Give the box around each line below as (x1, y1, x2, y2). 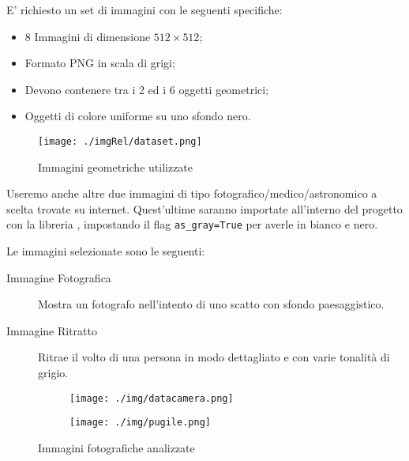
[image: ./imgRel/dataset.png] (38, 135, 202, 147)
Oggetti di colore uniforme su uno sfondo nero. (24, 108, 251, 124)
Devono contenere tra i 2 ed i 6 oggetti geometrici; (24, 81, 269, 97)
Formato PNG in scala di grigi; (24, 55, 175, 71)
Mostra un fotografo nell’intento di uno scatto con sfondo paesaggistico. (38, 296, 385, 312)
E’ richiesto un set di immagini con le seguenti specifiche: (6, 2, 283, 17)
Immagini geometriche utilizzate (38, 158, 193, 175)
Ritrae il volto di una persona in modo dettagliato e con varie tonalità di (38, 349, 390, 365)
